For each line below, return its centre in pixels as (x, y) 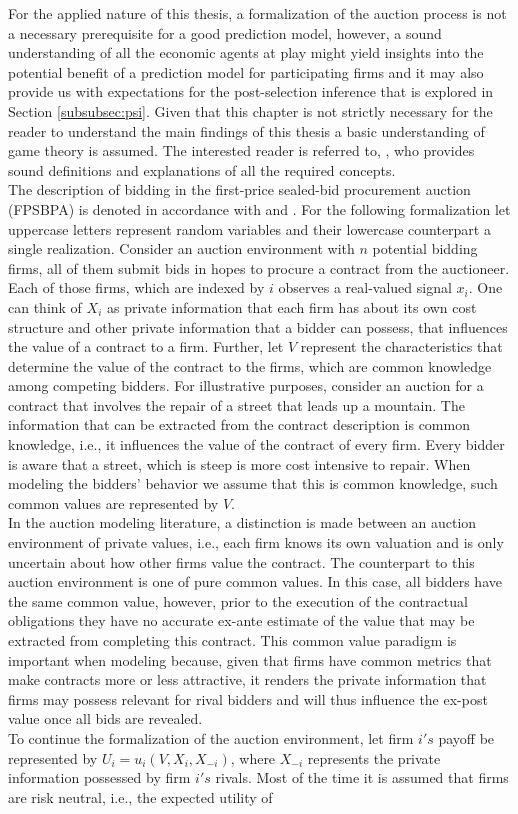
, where (253, 757)
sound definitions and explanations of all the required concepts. (202, 169)
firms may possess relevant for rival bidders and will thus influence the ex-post (248, 698)
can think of (45, 306)
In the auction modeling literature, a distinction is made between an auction (242, 522)
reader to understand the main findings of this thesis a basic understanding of (246, 130)
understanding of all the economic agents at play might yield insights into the (246, 52)
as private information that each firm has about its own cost (292, 306)
